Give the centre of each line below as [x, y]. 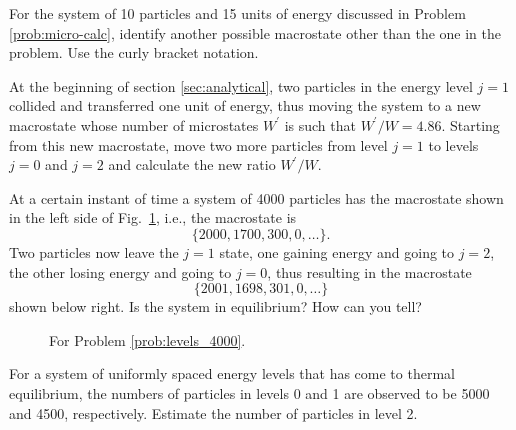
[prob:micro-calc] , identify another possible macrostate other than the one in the [255, 32]
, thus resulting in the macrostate [369, 271]
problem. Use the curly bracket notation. [134, 52]
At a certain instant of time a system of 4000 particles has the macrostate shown [256, 197]
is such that [320, 124]
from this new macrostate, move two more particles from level [198, 144]
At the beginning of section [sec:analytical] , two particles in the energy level [241, 85]
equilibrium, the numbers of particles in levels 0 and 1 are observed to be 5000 [249, 392]
